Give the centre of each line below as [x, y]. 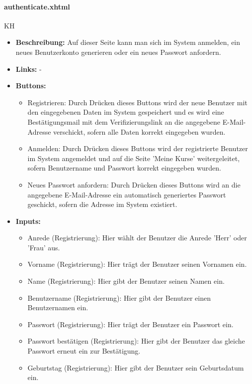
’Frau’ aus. [44, 247]
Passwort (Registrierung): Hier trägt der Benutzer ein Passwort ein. [130, 324]
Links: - [29, 69]
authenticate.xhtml [37, 6]
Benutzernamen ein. [58, 307]
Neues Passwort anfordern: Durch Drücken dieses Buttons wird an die [134, 184]
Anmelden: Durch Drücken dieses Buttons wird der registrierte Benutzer [138, 148]
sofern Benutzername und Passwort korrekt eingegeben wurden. [124, 168]
